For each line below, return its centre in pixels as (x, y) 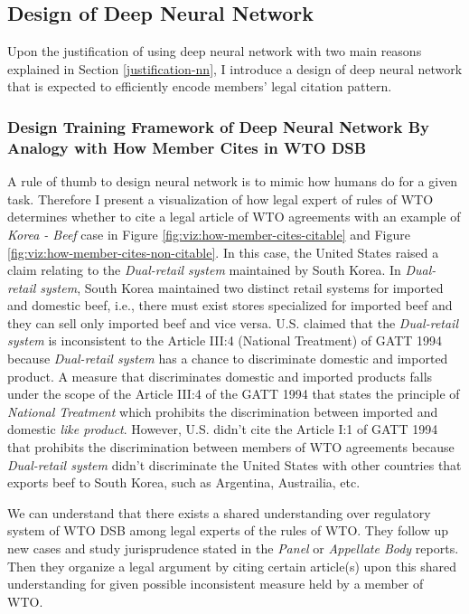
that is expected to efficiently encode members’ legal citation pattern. (200, 86)
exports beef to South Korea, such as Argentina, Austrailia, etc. (184, 482)
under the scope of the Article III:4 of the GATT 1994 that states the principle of (234, 394)
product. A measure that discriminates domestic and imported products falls (220, 376)
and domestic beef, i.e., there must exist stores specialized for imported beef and (230, 305)
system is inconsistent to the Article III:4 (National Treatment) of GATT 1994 (225, 340)
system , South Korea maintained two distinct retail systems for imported (242, 287)
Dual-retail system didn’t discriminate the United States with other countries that (234, 464)
